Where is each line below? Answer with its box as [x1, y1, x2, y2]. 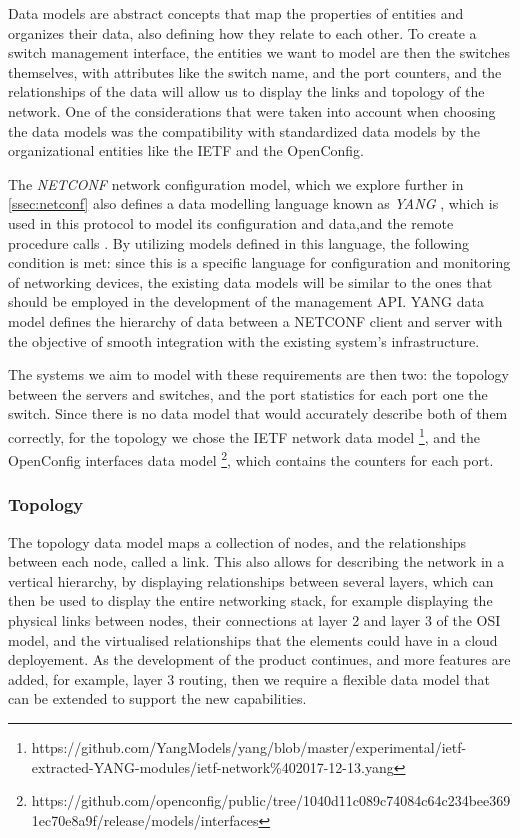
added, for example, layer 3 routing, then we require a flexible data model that [8, 668, 491, 689]
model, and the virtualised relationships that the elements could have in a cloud [8, 629, 498, 650]
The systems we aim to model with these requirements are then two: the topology [8, 364, 509, 385]
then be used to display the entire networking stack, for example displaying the [8, 590, 493, 611]
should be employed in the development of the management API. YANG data [8, 291, 484, 312]
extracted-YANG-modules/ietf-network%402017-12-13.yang [31, 756, 394, 777]
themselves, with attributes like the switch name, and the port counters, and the [8, 61, 502, 82]
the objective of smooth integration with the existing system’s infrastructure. [8, 330, 480, 351]
